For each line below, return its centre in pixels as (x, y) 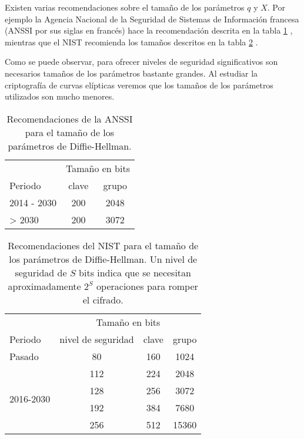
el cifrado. (103, 299)
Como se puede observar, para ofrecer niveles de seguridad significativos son (141, 62)
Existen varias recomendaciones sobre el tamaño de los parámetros (125, 7)
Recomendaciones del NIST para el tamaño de (103, 245)
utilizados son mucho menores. (60, 96)
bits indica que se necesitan (135, 272)
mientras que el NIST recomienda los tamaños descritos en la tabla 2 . (131, 42)
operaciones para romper (147, 286)
